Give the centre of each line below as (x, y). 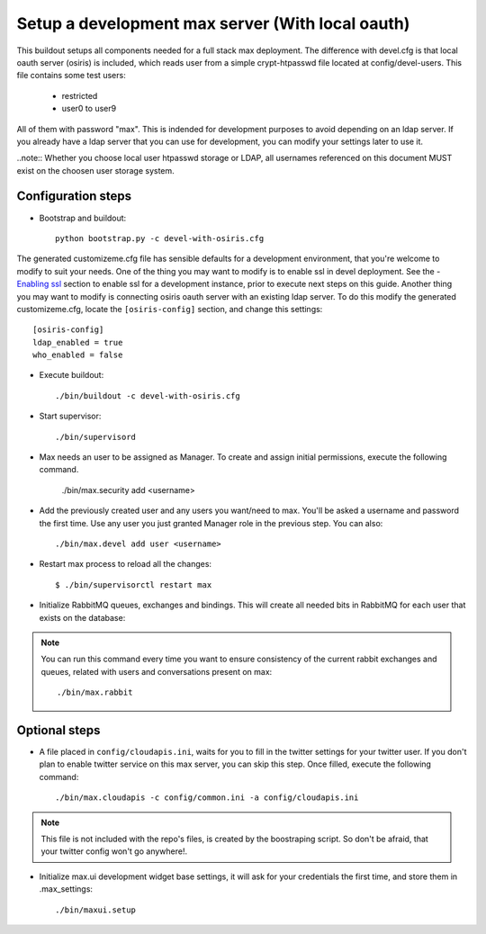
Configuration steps (74, 197)
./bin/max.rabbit (95, 692)
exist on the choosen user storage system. (95, 170)
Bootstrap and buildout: (83, 218)
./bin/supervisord (96, 437)
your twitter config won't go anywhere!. (114, 851)
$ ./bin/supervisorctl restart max (134, 584)
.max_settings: (66, 889)
